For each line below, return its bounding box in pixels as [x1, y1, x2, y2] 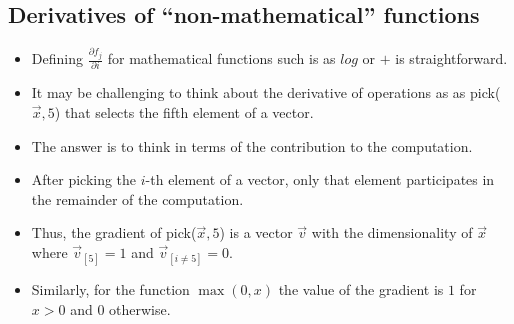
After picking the [31, 169, 137, 190]
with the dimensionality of [311, 222, 473, 243]
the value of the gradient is [278, 279, 444, 300]
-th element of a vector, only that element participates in [145, 169, 495, 190]
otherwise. [109, 298, 171, 319]
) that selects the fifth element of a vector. [54, 102, 314, 123]
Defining [31, 48, 83, 69]
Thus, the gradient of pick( [31, 222, 197, 243]
